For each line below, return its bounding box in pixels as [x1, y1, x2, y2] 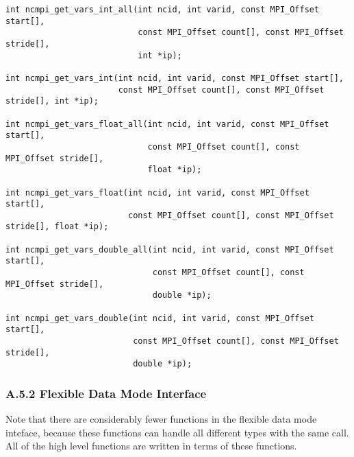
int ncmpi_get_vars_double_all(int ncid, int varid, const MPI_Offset [5, 244, 334, 255]
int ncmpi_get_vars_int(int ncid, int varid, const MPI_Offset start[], [5, 73, 344, 83]
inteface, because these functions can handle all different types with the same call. [5, 425, 349, 439]
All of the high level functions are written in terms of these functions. [5, 438, 297, 453]
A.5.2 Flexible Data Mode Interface [5, 384, 207, 401]
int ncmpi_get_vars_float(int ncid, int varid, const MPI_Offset [5, 187, 309, 198]
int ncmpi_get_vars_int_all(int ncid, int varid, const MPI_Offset [5, 5, 320, 14]
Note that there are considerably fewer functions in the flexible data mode [5, 412, 317, 426]
